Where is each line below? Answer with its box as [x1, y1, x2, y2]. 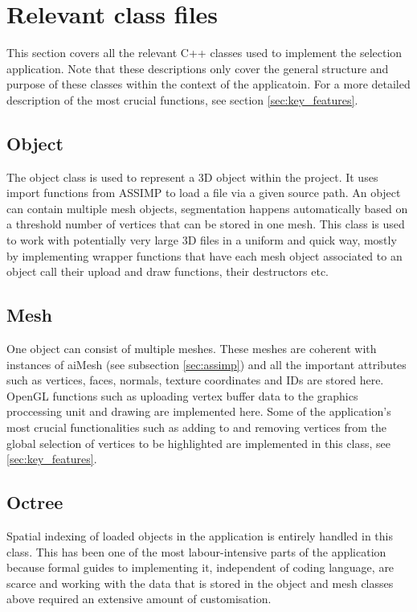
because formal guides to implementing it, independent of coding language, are [6, 559, 395, 576]
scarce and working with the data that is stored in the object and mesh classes [6, 574, 394, 591]
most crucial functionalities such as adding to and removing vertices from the [6, 419, 387, 436]
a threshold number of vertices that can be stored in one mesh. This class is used [6, 216, 405, 232]
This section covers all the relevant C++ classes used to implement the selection [6, 44, 403, 61]
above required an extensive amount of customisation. [6, 590, 272, 607]
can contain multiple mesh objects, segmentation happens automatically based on [6, 199, 408, 216]
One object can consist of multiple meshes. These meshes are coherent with [6, 340, 377, 357]
